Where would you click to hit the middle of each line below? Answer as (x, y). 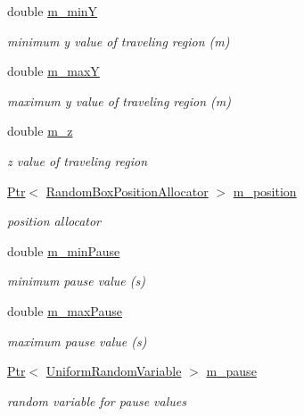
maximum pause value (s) (77, 341)
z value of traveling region (78, 160)
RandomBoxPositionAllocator (127, 191)
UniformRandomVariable (114, 371)
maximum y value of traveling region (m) (119, 100)
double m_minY (53, 11)
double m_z (40, 131)
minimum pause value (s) (76, 281)
